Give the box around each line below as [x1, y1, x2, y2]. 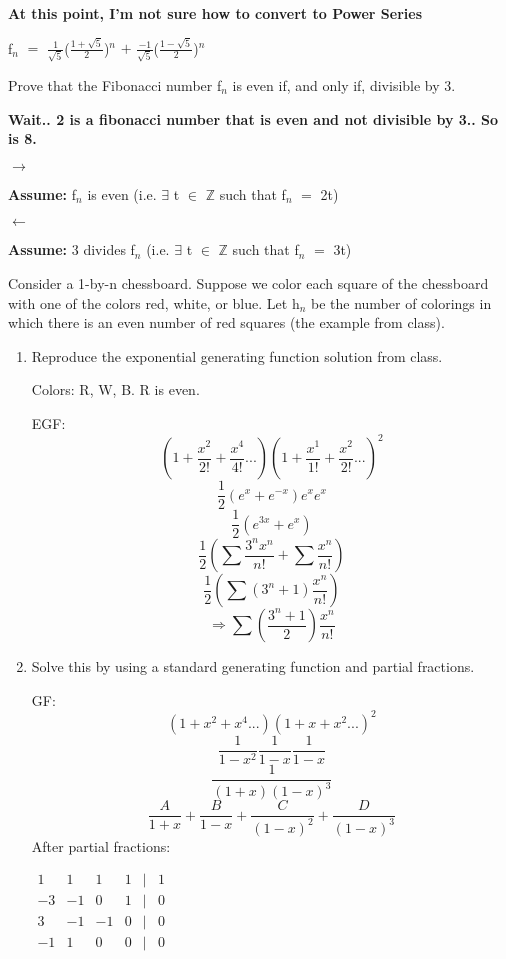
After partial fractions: [31, 835, 171, 856]
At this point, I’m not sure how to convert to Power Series [8, 3, 423, 23]
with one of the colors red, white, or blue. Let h [8, 292, 300, 313]
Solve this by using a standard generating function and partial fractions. [31, 656, 475, 677]
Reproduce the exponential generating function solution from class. [31, 345, 443, 366]
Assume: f [8, 183, 77, 204]
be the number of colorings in [311, 292, 492, 313]
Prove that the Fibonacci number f [8, 75, 222, 95]
